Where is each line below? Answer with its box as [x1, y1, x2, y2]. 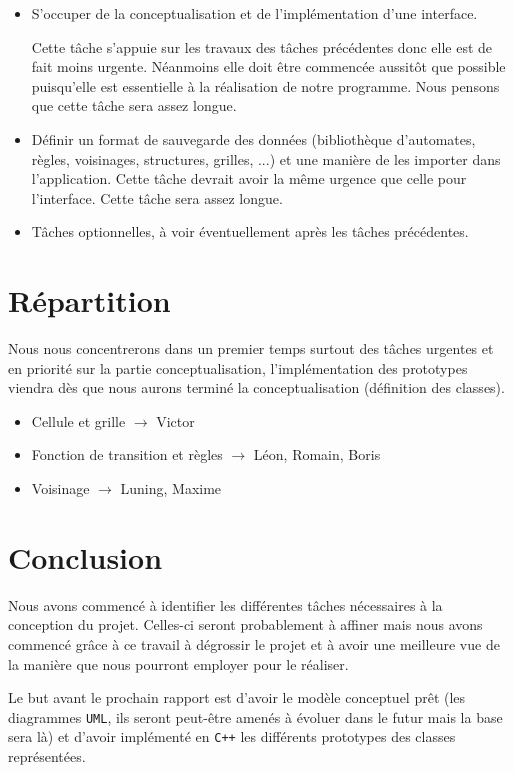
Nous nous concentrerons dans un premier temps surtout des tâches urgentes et [8, 338, 494, 359]
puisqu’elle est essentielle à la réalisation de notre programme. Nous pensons [31, 75, 500, 96]
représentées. [8, 746, 86, 767]
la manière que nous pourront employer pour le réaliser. [8, 653, 349, 674]
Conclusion [8, 536, 163, 577]
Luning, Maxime [120, 478, 222, 499]
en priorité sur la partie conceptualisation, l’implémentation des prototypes [8, 357, 468, 378]
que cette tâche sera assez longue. [31, 95, 237, 116]
